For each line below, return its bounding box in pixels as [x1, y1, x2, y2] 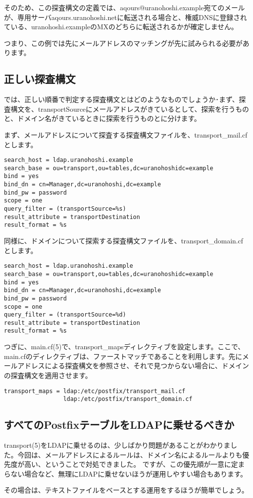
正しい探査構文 [4, 71, 76, 86]
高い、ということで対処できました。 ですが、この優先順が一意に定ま [24, 459, 245, 469]
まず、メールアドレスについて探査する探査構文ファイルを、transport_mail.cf [4, 129, 248, 139]
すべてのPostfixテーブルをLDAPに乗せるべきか [4, 417, 234, 432]
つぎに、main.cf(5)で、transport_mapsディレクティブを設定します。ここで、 [4, 341, 245, 352]
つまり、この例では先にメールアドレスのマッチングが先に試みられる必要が [4, 38, 243, 48]
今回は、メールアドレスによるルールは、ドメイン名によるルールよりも [17, 449, 242, 459]
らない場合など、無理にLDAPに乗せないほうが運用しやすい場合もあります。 [4, 468, 247, 478]
